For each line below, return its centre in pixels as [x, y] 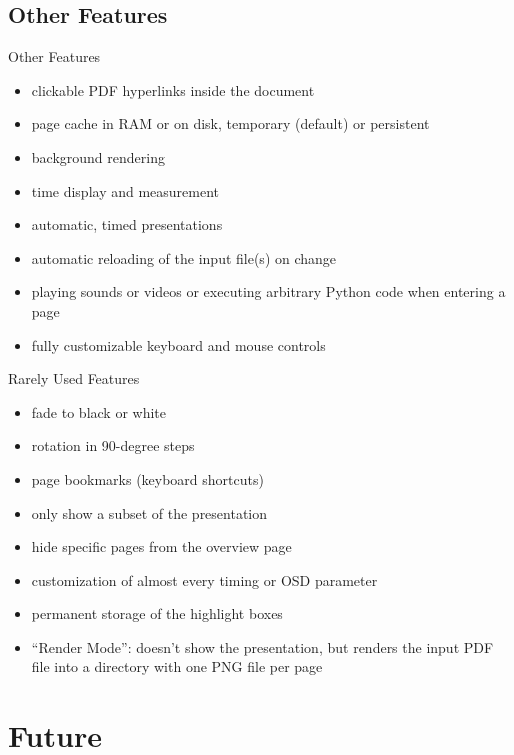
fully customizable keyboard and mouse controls [178, 344]
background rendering [98, 156]
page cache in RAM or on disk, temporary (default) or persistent [230, 123]
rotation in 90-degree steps [113, 445]
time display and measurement [125, 190]
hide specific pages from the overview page [161, 546]
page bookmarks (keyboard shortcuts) [147, 478]
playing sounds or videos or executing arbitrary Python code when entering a [268, 291]
